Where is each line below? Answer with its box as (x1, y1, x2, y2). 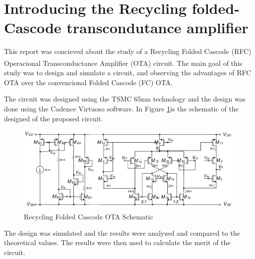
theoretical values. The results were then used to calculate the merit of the (4, 237, 231, 248)
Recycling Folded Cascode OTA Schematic (24, 211, 153, 221)
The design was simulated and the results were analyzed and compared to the (4, 227, 240, 238)
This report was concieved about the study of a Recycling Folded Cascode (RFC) (4, 46, 252, 56)
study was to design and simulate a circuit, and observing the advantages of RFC (4, 67, 252, 78)
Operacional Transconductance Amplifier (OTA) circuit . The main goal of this (4, 57, 243, 68)
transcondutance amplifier (66, 17, 249, 38)
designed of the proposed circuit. (4, 113, 103, 123)
